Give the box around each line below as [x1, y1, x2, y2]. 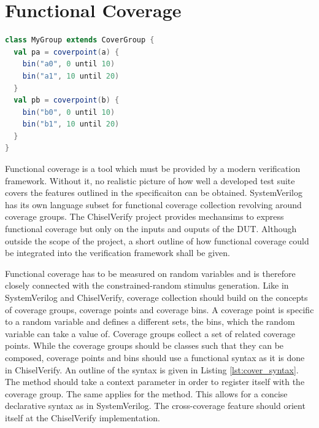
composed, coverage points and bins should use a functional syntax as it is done [5, 351, 305, 364]
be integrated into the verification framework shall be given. [5, 246, 230, 259]
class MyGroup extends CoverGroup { [5, 36, 155, 45]
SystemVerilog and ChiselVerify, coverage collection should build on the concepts [5, 291, 308, 303]
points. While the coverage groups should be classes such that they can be [5, 339, 284, 352]
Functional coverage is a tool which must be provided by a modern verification [5, 162, 301, 175]
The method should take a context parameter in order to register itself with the [5, 375, 305, 388]
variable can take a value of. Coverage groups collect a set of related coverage [5, 327, 296, 340]
